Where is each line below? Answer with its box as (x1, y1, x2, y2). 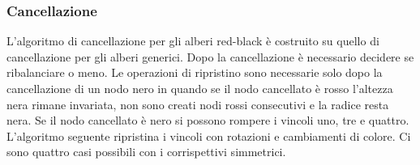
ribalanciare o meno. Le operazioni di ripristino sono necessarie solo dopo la (6, 64, 383, 81)
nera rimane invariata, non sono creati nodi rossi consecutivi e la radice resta (6, 95, 389, 112)
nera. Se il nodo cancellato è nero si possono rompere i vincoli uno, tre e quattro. (6, 112, 409, 129)
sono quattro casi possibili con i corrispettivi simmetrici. (6, 143, 286, 160)
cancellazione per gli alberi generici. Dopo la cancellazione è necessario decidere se (6, 48, 414, 65)
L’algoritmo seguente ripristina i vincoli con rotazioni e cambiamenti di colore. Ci (6, 127, 411, 144)
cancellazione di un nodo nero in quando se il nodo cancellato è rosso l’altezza (6, 80, 393, 96)
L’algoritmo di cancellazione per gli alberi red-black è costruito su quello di (6, 32, 379, 49)
